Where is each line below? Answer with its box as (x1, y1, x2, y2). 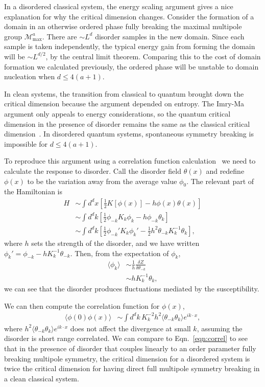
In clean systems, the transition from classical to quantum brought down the (4, 88, 244, 99)
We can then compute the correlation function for (4, 300, 160, 311)
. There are (42, 31, 77, 41)
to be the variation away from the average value (27, 175, 177, 186)
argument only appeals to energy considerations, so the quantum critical (4, 108, 231, 119)
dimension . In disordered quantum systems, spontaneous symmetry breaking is (4, 128, 254, 139)
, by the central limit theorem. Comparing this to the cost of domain (45, 51, 261, 61)
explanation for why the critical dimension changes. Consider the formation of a (4, 11, 254, 21)
